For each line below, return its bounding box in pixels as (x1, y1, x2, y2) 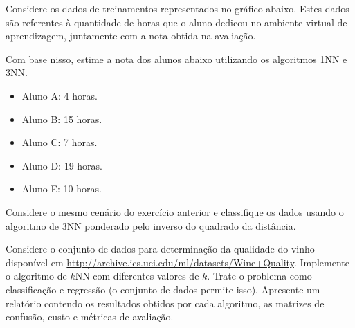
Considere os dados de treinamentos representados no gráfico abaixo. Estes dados (6, 1, 349, 15)
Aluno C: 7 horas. (21, 135, 98, 149)
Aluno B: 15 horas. (21, 111, 102, 126)
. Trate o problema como (207, 268, 312, 283)
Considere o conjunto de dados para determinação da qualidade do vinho (6, 242, 315, 256)
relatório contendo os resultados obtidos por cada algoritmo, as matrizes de (6, 295, 325, 310)
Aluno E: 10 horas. (21, 181, 102, 196)
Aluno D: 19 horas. (21, 158, 103, 172)
